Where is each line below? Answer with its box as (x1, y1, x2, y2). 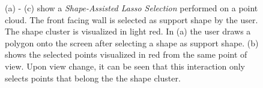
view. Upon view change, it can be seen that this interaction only (5, 59, 245, 72)
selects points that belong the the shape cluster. (5, 71, 181, 84)
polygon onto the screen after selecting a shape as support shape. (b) (5, 36, 259, 49)
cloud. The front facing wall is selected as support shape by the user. (5, 13, 258, 26)
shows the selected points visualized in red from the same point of (5, 48, 247, 61)
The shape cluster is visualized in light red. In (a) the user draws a (5, 25, 251, 37)
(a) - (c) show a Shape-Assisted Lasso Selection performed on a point (5, 2, 258, 14)
